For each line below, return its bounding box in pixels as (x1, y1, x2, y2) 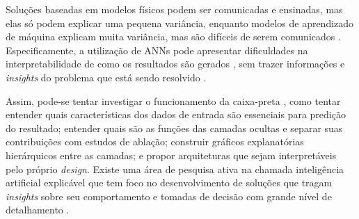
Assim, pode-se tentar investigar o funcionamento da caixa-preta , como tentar (6, 93, 341, 108)
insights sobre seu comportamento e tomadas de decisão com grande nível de (6, 188, 332, 203)
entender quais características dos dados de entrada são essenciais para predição (6, 107, 346, 122)
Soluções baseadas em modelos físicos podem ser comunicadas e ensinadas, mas (6, 2, 343, 16)
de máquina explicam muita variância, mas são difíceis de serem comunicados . (6, 29, 341, 44)
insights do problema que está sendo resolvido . (6, 70, 207, 84)
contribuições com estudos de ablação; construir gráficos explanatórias (6, 134, 304, 149)
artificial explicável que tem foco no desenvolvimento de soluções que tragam (6, 175, 333, 190)
